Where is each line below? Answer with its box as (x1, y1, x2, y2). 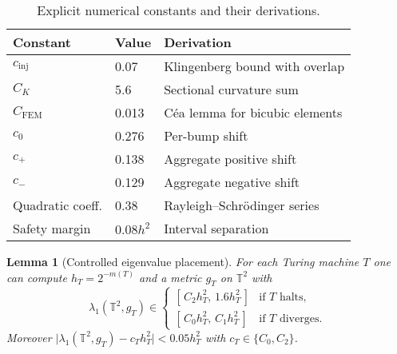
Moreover (6, 328, 52, 345)
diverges (279, 312, 320, 324)
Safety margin (13, 219, 91, 237)
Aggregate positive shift (164, 149, 297, 168)
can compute (6, 268, 67, 285)
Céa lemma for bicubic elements (164, 103, 343, 121)
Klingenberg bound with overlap (164, 57, 345, 75)
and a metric (139, 268, 202, 285)
